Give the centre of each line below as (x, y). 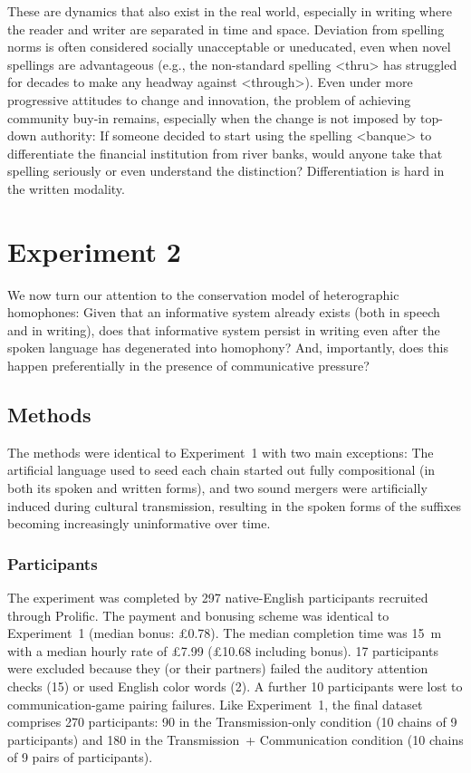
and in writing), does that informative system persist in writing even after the (224, 329)
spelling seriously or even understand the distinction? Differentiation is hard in (226, 171)
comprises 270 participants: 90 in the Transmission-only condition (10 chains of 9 (232, 722)
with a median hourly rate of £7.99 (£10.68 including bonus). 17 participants (223, 650)
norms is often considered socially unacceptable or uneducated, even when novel (229, 47)
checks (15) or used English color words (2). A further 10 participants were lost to (235, 686)
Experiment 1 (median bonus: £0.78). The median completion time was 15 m (225, 633)
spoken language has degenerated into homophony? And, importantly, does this (228, 348)
